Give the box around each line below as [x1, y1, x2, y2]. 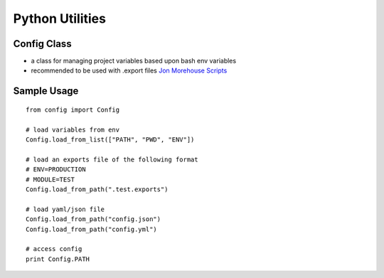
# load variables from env [26, 125, 120, 134]
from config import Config [26, 105, 120, 114]
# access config [26, 245, 82, 253]
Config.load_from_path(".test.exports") [26, 185, 169, 193]
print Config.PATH [26, 255, 90, 263]
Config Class [13, 38, 72, 50]
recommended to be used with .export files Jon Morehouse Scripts [31, 66, 228, 75]
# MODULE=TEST [26, 175, 75, 183]
